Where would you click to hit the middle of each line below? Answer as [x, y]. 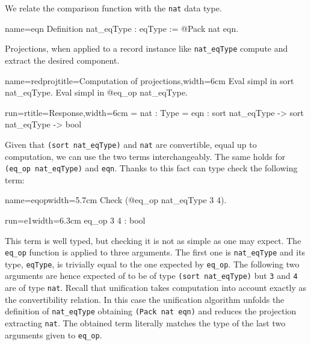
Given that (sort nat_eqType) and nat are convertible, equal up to [131, 144]
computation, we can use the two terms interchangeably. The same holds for [145, 156]
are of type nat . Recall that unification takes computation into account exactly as [155, 288]
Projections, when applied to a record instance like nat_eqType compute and [146, 48]
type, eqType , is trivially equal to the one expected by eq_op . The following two [152, 264]
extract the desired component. [62, 60]
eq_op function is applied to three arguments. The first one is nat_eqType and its [155, 252]
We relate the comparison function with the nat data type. [113, 8]
